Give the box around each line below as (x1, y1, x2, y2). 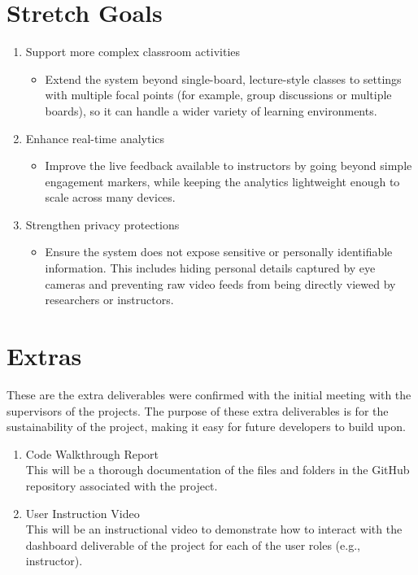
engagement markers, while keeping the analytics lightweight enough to (45, 172, 400, 189)
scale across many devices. (45, 189, 176, 206)
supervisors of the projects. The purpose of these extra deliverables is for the (7, 402, 389, 419)
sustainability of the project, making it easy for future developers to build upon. (7, 418, 406, 435)
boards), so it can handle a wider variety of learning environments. (45, 102, 377, 119)
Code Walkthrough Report (25, 445, 159, 462)
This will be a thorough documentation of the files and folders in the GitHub (25, 461, 410, 478)
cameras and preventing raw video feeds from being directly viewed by (45, 275, 396, 292)
